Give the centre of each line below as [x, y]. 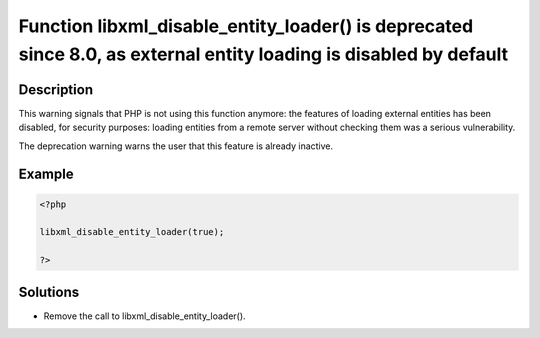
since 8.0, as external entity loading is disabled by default [263, 54]
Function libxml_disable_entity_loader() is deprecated [246, 26]
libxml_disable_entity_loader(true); [132, 232]
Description [56, 89]
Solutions [49, 291]
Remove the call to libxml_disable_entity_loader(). [144, 316]
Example [46, 174]
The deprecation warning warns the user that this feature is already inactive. [176, 146]
